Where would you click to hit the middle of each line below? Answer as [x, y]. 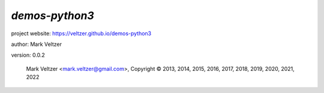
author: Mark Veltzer [37, 44]
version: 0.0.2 [28, 55]
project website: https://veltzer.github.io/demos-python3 [81, 33]
